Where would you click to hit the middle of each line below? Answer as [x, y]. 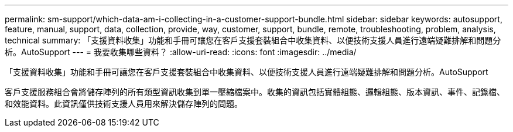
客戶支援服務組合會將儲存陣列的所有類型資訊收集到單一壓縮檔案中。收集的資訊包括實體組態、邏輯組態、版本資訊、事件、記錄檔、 [255, 92]
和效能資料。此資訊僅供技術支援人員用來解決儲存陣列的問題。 [124, 104]
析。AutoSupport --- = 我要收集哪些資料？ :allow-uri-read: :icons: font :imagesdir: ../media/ [181, 52]
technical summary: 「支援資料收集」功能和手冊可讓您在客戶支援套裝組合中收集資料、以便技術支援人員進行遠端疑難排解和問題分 [253, 40]
